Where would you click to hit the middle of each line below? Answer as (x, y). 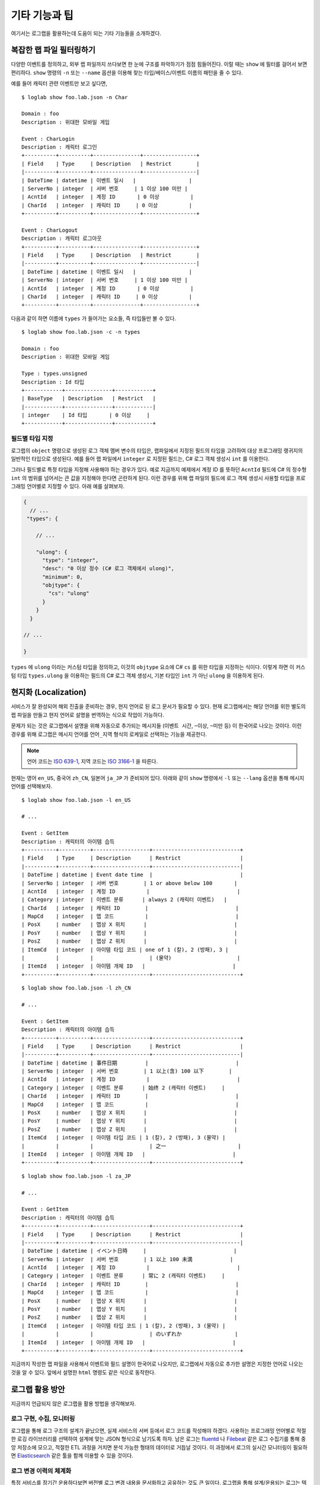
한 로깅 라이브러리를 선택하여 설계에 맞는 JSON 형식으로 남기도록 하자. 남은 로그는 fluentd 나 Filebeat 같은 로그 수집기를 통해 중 (159, 1439)
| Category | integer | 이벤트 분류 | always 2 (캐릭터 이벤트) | (124, 900)
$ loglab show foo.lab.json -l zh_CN (76, 988)
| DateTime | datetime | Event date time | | (132, 875)
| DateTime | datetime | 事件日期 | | (130, 1063)
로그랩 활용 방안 (38, 1389)
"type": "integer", (71, 560)
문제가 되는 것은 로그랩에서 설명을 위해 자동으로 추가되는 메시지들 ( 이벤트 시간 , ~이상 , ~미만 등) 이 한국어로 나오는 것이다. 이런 (156, 726)
